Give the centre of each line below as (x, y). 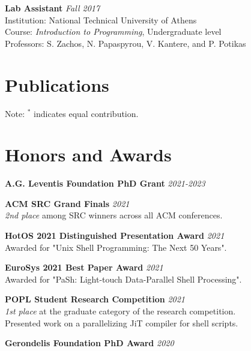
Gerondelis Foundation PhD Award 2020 (89, 343)
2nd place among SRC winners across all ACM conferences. (114, 215)
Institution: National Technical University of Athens (101, 19)
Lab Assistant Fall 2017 (53, 8)
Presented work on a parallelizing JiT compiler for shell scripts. (122, 322)
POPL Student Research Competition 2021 (95, 299)
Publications (57, 84)
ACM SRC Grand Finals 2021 (67, 203)
